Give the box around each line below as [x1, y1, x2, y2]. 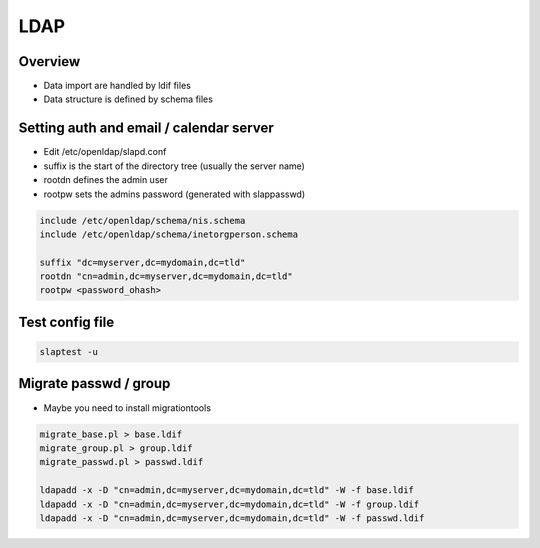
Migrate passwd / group [18, 375, 171, 392]
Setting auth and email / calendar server [18, 120, 274, 137]
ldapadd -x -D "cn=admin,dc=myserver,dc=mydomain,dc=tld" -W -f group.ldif [39, 498, 420, 510]
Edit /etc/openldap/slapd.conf [43, 146, 167, 158]
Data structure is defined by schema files [43, 93, 214, 105]
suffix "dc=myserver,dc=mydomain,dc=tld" [39, 256, 246, 268]
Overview [18, 53, 81, 70]
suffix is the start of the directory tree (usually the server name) [43, 160, 305, 172]
